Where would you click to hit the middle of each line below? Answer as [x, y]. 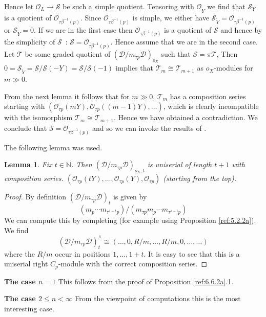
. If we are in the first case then [83, 29]
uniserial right [26, 264]
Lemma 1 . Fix [28, 164]
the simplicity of [30, 42]
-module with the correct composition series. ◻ [133, 264]
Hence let [19, 6]
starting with [25, 106]
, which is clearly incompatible [211, 106]
